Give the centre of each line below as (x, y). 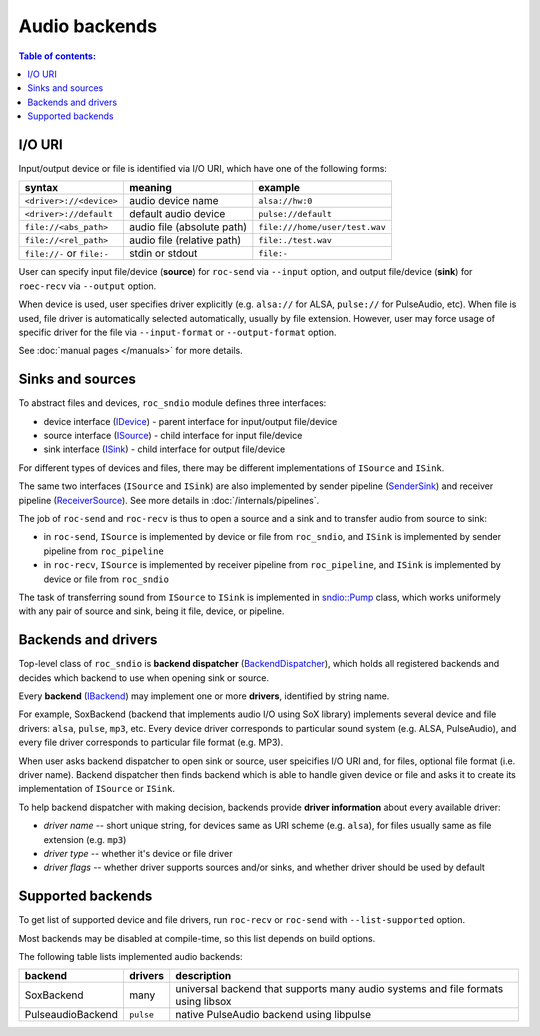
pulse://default (295, 213)
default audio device (177, 214)
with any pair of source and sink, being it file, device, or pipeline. (151, 611)
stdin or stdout (163, 253)
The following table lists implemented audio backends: (131, 957)
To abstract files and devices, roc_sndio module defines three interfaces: (172, 403)
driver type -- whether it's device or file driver (138, 853)
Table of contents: (57, 56)
